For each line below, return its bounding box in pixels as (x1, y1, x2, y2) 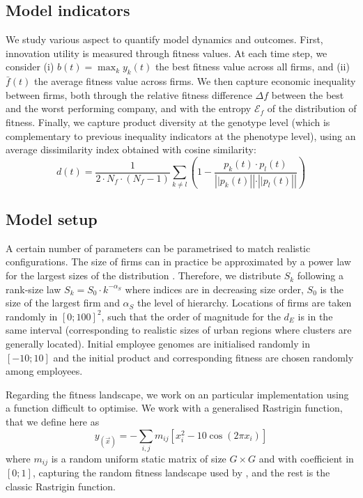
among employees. (6, 364, 83, 378)
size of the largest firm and (6, 295, 120, 310)
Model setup (6, 208, 98, 230)
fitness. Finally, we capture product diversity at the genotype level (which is (6, 114, 330, 129)
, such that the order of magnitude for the (101, 309, 281, 323)
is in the (298, 309, 333, 323)
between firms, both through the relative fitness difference (6, 87, 252, 102)
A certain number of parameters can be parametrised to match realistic (6, 240, 311, 255)
